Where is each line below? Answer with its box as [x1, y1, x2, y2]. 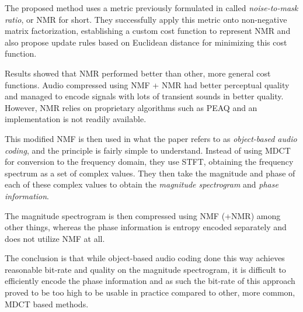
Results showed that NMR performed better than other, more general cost [5, 67, 271, 79]
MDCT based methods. [5, 297, 89, 310]
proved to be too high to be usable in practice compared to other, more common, [5, 286, 295, 299]
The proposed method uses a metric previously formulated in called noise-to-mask [5, 2, 298, 13]
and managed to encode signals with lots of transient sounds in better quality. [5, 90, 284, 102]
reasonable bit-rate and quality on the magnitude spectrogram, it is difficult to [5, 263, 286, 275]
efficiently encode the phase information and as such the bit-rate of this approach [5, 275, 295, 287]
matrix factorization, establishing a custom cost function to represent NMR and [5, 25, 291, 37]
